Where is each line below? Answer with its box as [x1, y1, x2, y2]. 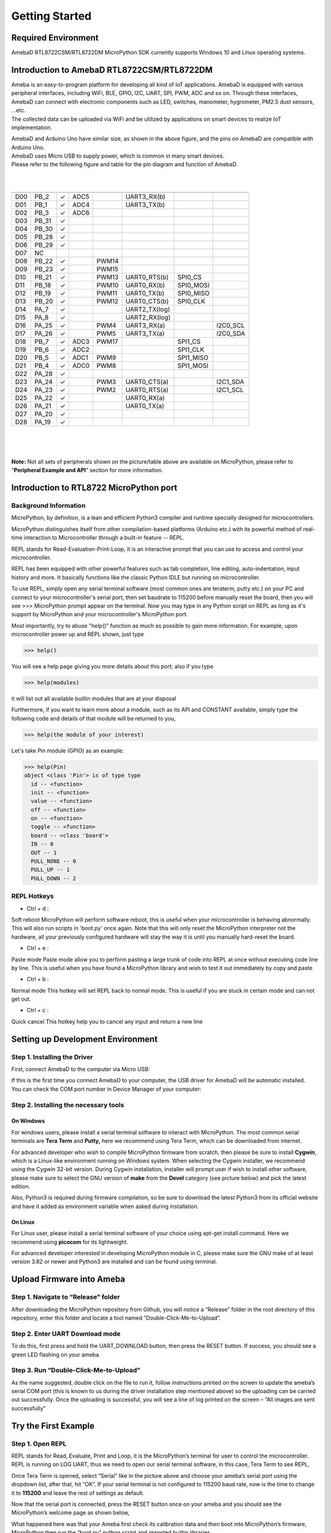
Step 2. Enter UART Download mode [11, 1329, 121, 1338]
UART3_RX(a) [125, 321, 165, 329]
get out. [11, 995, 31, 1003]
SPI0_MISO [177, 289, 210, 297]
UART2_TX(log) [125, 305, 170, 313]
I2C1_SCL [216, 385, 244, 394]
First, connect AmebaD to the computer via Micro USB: [11, 1066, 150, 1072]
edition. [11, 1183, 31, 1190]
